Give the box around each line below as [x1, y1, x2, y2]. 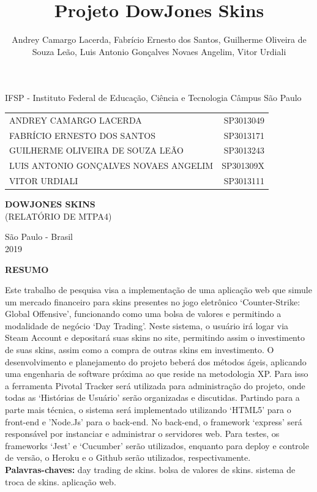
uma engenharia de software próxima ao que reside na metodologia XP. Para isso [5, 367, 308, 380]
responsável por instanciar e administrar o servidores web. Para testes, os [5, 427, 280, 440]
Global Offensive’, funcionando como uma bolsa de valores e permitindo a [5, 307, 282, 320]
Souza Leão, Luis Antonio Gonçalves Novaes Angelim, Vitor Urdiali [32, 45, 286, 58]
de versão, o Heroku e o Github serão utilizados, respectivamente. [5, 451, 251, 464]
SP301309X [222, 159, 264, 172]
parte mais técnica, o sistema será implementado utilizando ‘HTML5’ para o [5, 403, 291, 416]
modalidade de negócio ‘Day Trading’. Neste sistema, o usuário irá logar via [5, 319, 289, 332]
